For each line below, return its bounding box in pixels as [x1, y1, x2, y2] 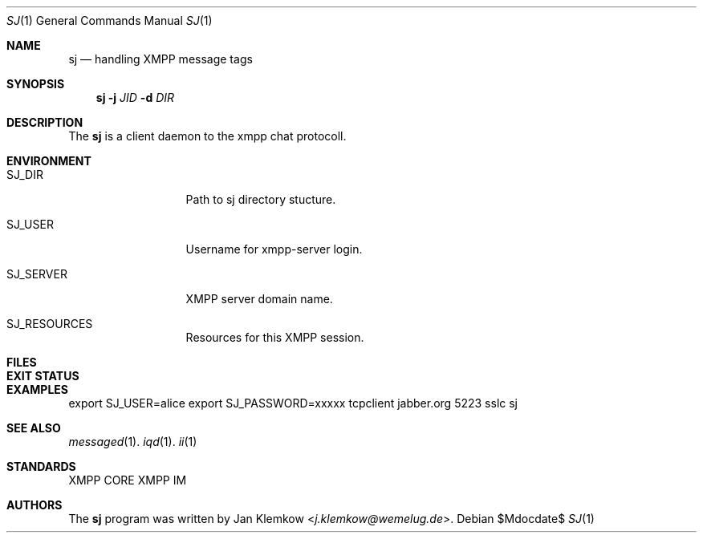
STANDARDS [6, 460, 76, 473]
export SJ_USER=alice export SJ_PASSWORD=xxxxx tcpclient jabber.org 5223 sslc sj [68, 396, 518, 410]
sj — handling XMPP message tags [68, 52, 253, 66]
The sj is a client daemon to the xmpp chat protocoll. [68, 129, 347, 143]
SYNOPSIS [6, 77, 65, 91]
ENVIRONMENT [6, 154, 91, 168]
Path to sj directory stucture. [185, 192, 336, 206]
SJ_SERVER [6, 267, 67, 281]
